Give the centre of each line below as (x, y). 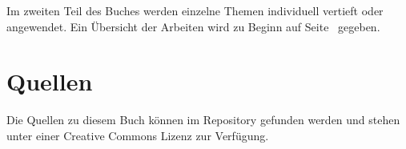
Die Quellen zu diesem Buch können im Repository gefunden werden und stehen (203, 120)
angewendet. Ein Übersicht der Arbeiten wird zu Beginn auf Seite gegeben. (193, 26)
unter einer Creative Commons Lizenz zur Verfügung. (138, 135)
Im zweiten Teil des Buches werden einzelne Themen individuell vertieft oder (195, 10)
